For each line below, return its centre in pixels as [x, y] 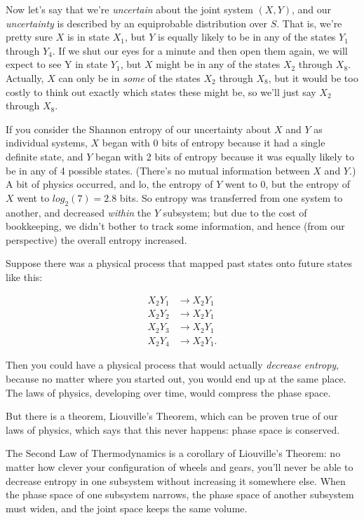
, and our [312, 9]
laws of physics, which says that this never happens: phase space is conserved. [173, 429]
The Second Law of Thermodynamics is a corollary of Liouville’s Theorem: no [173, 453]
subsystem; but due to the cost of [235, 212]
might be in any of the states [218, 64]
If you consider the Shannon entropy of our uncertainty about [139, 129]
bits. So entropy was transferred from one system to [231, 197]
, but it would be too [313, 77]
